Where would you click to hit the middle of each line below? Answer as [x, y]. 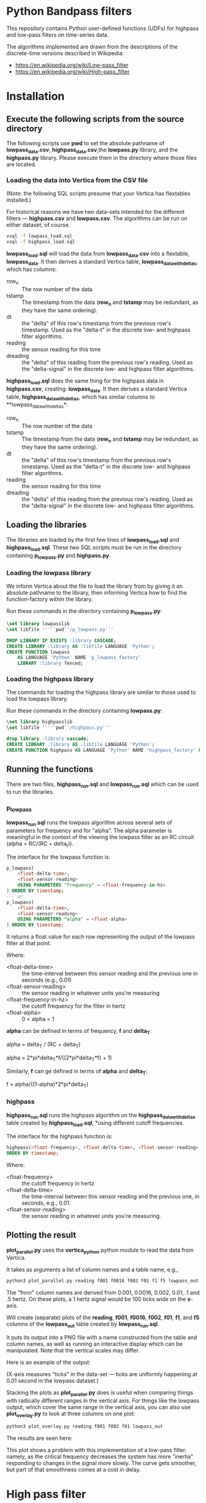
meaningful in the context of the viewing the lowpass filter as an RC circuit [100, 837]
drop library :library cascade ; [48, 739]
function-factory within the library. [50, 599]
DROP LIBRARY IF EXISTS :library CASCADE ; [61, 641]
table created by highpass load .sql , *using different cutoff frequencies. [95, 1124]
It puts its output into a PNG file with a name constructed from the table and [102, 1337]
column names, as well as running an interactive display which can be [94, 1344]
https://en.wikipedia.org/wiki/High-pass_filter [72, 71]
